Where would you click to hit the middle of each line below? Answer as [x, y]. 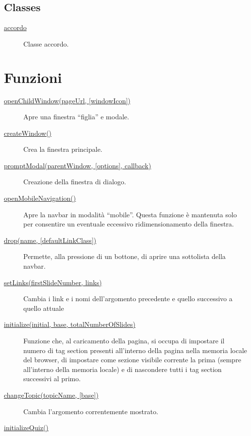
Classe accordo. [46, 43]
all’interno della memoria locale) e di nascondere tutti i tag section [123, 369]
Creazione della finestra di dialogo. [75, 182]
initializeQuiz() [26, 428]
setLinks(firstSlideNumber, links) [53, 282]
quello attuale [44, 308]
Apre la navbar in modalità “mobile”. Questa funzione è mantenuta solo [130, 214]
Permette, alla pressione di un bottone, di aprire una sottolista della [125, 256]
